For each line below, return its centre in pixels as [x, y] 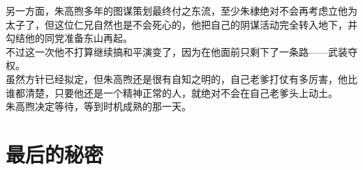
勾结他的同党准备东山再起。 [69, 38]
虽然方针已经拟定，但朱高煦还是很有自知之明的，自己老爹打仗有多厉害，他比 [181, 78]
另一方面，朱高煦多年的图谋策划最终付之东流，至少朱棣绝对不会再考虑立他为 [181, 10]
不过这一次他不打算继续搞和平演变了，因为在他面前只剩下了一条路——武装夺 [181, 51]
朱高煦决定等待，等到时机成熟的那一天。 [98, 106]
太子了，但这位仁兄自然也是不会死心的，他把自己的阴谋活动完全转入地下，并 [181, 24]
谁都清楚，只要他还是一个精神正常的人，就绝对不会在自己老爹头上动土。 [172, 92]
